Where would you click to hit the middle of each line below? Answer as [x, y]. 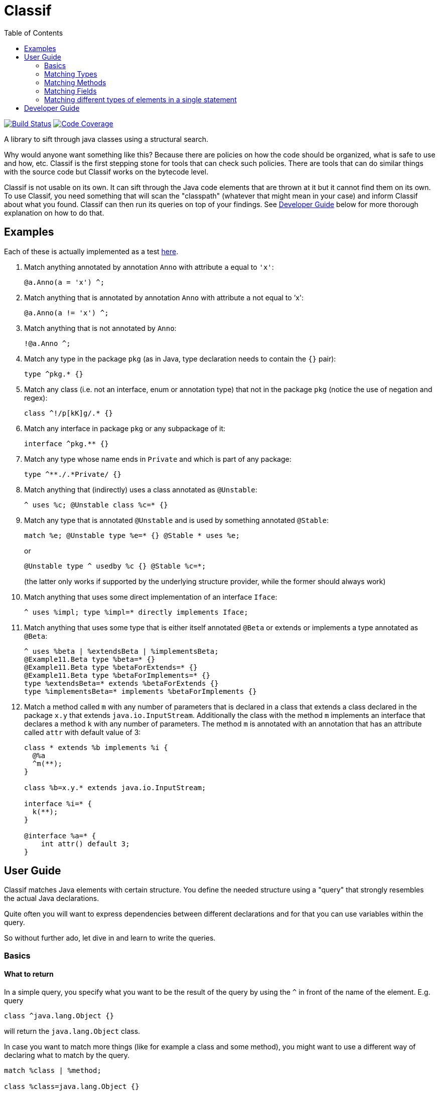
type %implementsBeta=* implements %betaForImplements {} [140, 691]
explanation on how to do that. [54, 213]
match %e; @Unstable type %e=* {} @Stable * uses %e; [132, 535]
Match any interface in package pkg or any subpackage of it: [125, 428]
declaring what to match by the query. [67, 1055]
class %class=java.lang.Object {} [72, 1087]
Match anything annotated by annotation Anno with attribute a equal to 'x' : [149, 267]
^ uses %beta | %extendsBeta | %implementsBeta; [121, 651]
